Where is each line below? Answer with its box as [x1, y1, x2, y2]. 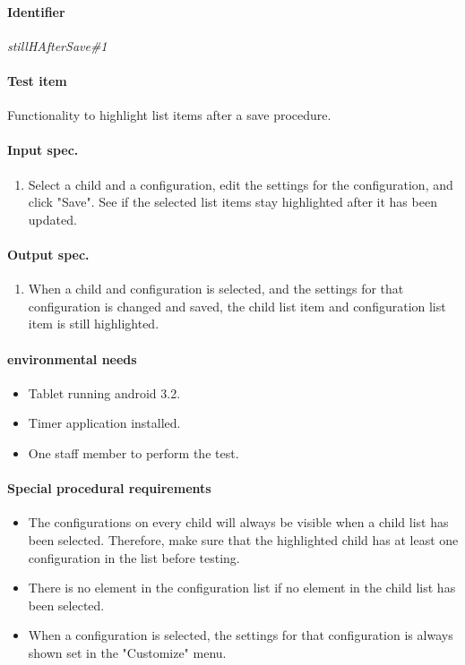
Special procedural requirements [7, 479, 211, 498]
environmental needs [7, 349, 137, 368]
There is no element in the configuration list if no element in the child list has [28, 578, 456, 597]
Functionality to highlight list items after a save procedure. [7, 106, 332, 124]
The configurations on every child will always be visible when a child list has [28, 513, 449, 532]
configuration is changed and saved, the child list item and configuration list [28, 296, 446, 315]
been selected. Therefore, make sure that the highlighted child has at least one [28, 530, 459, 549]
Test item [7, 71, 67, 90]
